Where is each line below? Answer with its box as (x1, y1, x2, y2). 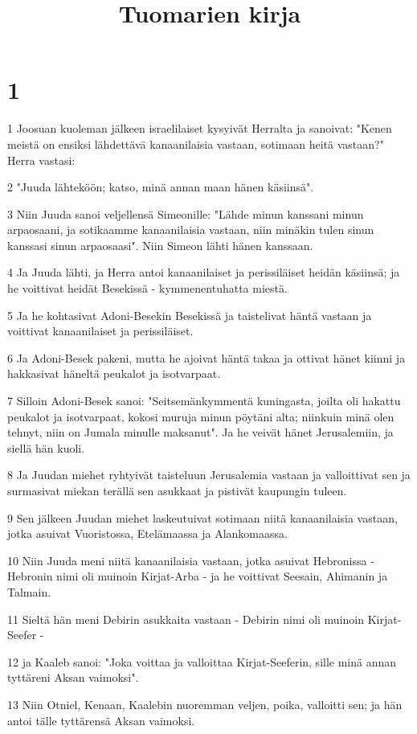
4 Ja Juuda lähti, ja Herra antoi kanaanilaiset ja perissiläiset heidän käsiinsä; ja (7, 264, 400, 281)
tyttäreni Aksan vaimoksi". (7, 669, 139, 686)
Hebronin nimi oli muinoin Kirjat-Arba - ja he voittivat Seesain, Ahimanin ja (7, 568, 388, 584)
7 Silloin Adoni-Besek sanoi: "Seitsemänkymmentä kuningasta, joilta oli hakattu (7, 392, 401, 409)
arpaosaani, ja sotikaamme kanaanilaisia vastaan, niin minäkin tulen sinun (7, 221, 374, 238)
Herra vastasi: (7, 151, 76, 168)
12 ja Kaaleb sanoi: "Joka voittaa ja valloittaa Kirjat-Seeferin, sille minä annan (7, 653, 397, 670)
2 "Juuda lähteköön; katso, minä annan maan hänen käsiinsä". (7, 178, 314, 195)
